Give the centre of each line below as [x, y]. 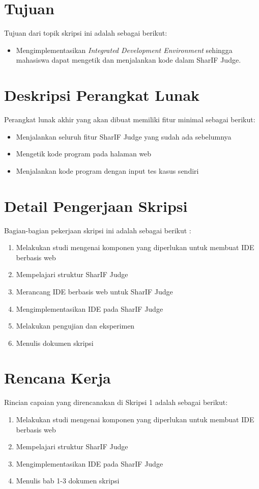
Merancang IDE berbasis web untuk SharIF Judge [94, 291]
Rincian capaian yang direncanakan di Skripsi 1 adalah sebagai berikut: [116, 402]
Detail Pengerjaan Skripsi [96, 206]
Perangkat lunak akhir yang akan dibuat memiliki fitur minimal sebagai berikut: [130, 119]
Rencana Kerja [57, 378]
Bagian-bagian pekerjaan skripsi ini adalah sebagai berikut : [98, 230]
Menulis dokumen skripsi [55, 343]
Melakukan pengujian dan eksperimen [75, 326]
